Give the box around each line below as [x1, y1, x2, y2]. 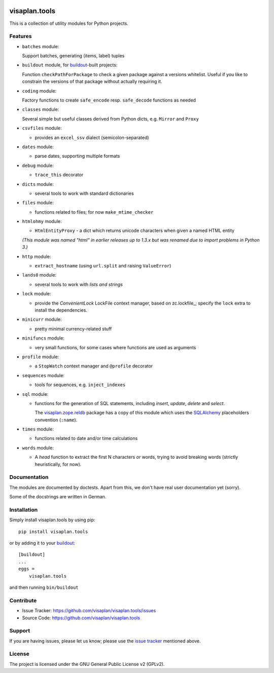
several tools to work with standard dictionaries [35, 190, 134, 196]
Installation [9, 506, 38, 513]
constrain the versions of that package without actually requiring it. [22, 79, 162, 85]
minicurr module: [22, 316, 62, 322]
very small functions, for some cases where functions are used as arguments [35, 344, 196, 350]
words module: [22, 445, 54, 451]
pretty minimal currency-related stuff [35, 325, 112, 332]
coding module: [22, 88, 57, 94]
